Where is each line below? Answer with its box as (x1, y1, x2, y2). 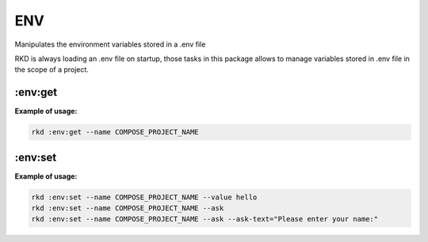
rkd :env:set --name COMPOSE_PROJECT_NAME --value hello (31, 192, 258, 202)
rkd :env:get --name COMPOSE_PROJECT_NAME (31, 127, 199, 137)
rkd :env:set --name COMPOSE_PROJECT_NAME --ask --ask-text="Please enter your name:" (31, 214, 379, 224)
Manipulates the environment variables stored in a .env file (14, 40, 206, 49)
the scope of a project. (14, 65, 89, 74)
